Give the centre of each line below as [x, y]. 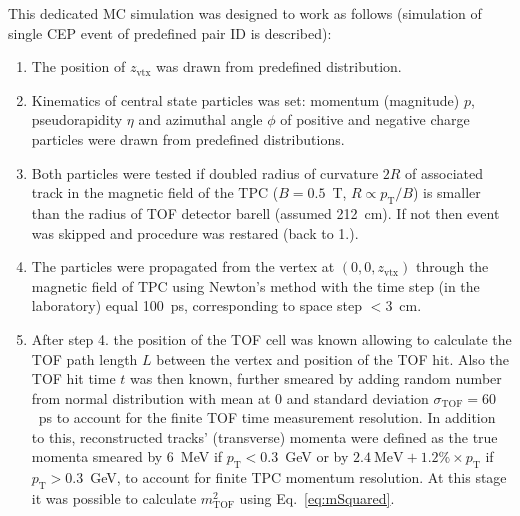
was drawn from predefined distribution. [279, 66]
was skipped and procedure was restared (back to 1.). [195, 232]
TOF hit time [73, 378]
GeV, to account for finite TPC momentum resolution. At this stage [298, 477]
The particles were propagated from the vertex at [183, 266]
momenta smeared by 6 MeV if [127, 456]
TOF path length [84, 358]
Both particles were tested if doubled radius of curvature [205, 172]
